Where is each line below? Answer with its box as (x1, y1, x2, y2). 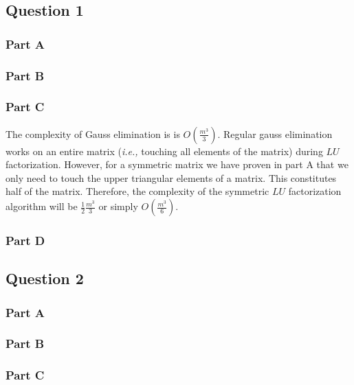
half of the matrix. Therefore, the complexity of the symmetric (5, 184, 269, 198)
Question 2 (5, 268, 84, 289)
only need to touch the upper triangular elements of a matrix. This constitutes (5, 170, 337, 185)
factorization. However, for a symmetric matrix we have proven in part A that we (5, 157, 349, 172)
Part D (5, 231, 45, 248)
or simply (98, 199, 138, 213)
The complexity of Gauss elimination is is (5, 126, 180, 141)
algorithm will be (5, 199, 78, 213)
